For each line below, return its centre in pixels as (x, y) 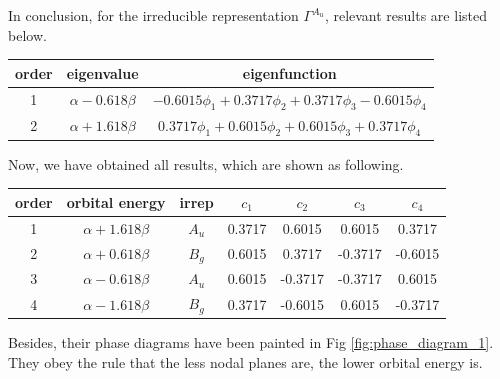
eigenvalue (102, 72)
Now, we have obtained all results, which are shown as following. (206, 163)
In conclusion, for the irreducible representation (153, 15)
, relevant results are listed (405, 15)
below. (27, 34)
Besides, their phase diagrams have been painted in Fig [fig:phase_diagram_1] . (251, 342)
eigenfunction (289, 72)
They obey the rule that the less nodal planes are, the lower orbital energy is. (245, 361)
